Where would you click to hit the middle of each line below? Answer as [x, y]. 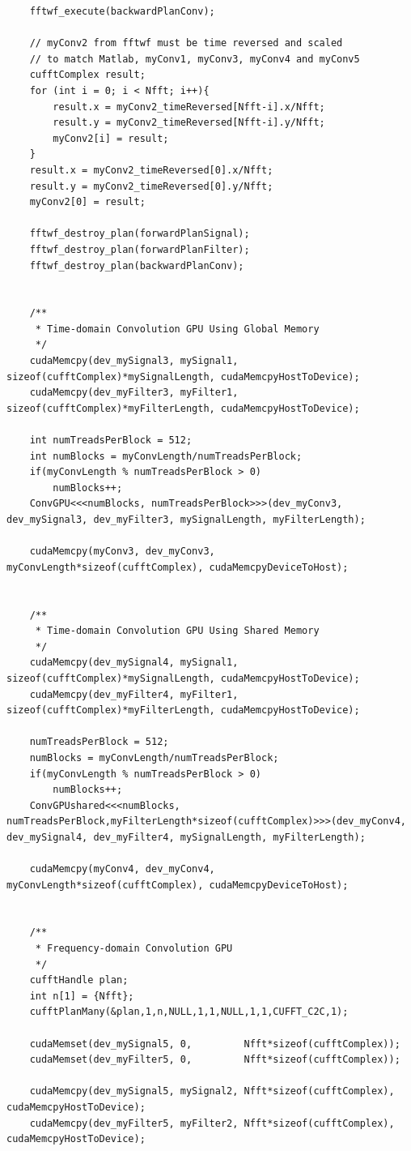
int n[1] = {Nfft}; [82, 996]
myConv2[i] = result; [111, 138]
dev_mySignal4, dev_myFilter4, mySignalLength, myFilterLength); [186, 837]
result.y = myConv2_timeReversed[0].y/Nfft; [151, 186]
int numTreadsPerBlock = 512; [111, 441]
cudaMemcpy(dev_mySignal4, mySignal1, [134, 663]
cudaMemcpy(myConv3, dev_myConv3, [122, 552]
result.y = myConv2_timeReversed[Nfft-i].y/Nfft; [189, 123]
